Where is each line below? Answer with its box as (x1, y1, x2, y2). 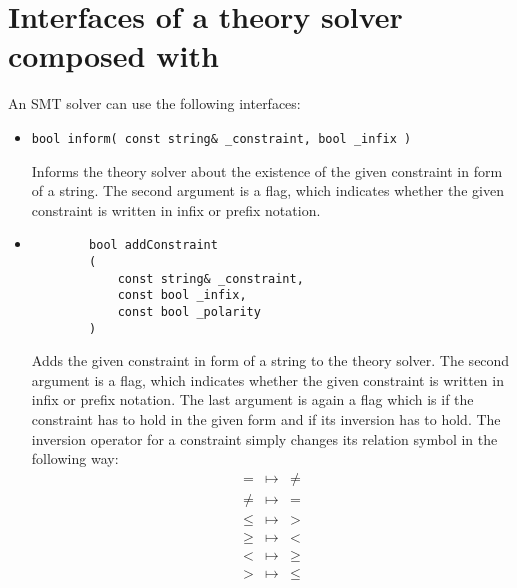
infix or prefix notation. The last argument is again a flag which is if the (31, 389, 474, 410)
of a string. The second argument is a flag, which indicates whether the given (31, 180, 504, 201)
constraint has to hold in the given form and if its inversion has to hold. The (31, 409, 501, 430)
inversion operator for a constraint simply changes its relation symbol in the (31, 428, 498, 449)
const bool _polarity (117, 304, 261, 319)
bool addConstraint (89, 238, 218, 253)
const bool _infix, (117, 288, 247, 303)
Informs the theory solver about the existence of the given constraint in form (31, 160, 503, 181)
